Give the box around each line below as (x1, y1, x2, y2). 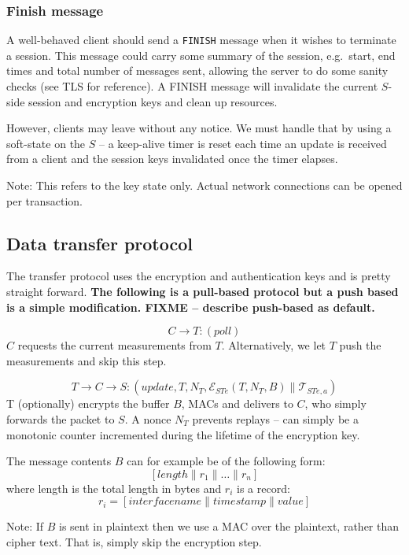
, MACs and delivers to (181, 395, 293, 412)
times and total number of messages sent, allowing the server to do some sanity (6, 62, 389, 79)
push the (339, 337, 381, 353)
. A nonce (124, 410, 171, 427)
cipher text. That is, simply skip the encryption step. (6, 533, 262, 549)
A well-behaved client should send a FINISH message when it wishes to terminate (6, 31, 396, 48)
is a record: (237, 479, 290, 496)
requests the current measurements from (17, 337, 212, 353)
